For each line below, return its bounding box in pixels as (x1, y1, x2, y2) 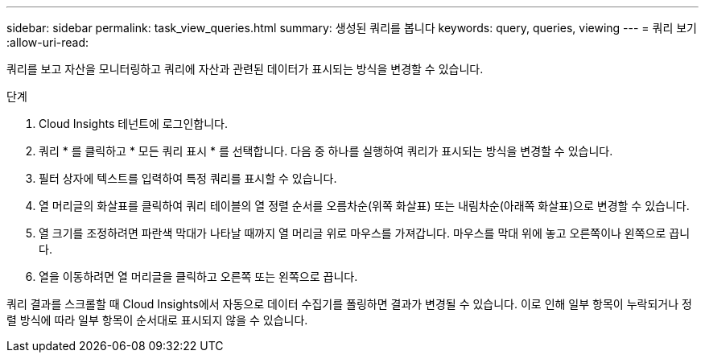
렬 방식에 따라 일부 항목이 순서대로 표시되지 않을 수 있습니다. (6, 313, 308, 327)
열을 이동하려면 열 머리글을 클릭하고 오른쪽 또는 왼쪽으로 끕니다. (39, 270, 358, 283)
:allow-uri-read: (6, 35, 89, 49)
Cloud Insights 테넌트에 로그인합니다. (39, 117, 229, 130)
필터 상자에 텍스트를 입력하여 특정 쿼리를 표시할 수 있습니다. (39, 171, 337, 185)
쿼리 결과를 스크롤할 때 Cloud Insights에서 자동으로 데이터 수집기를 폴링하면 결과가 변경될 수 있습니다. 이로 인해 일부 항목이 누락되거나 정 (6, 297, 692, 311)
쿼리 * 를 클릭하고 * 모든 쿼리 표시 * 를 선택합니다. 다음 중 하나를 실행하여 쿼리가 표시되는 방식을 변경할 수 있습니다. (39, 144, 613, 158)
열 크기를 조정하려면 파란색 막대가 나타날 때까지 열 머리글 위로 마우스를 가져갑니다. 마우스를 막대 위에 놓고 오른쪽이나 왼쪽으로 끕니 (39, 226, 691, 240)
